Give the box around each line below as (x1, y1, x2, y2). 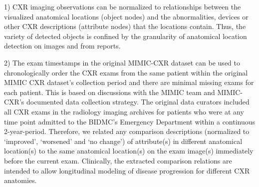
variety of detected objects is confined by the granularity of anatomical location (4, 30, 247, 41)
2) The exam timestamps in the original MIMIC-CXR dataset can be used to (4, 57, 240, 67)
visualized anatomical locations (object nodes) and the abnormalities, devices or (4, 11, 249, 21)
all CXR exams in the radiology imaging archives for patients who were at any (4, 106, 244, 116)
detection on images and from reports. (4, 40, 121, 51)
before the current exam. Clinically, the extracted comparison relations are (4, 155, 232, 165)
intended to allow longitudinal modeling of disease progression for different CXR (4, 165, 250, 175)
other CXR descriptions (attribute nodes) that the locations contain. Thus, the (4, 21, 246, 31)
